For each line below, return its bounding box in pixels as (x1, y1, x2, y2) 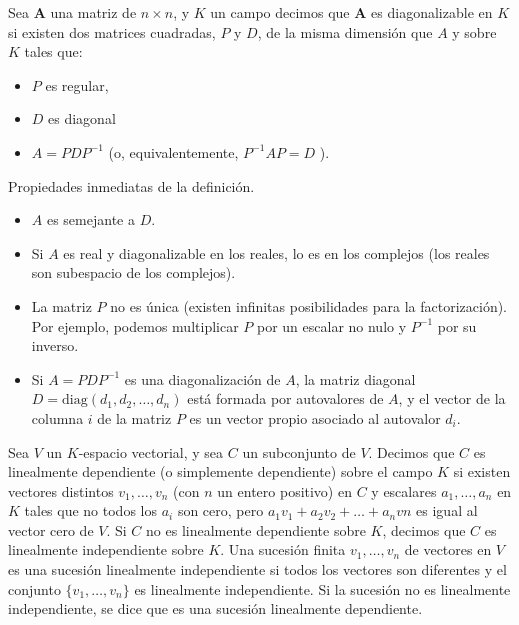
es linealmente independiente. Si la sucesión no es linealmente (134, 578, 511, 599)
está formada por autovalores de (187, 388, 384, 409)
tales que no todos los (24, 500, 157, 521)
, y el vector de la (398, 388, 506, 409)
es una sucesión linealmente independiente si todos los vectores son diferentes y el (8, 559, 507, 580)
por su (437, 315, 477, 336)
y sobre (452, 21, 497, 42)
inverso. (31, 335, 79, 356)
